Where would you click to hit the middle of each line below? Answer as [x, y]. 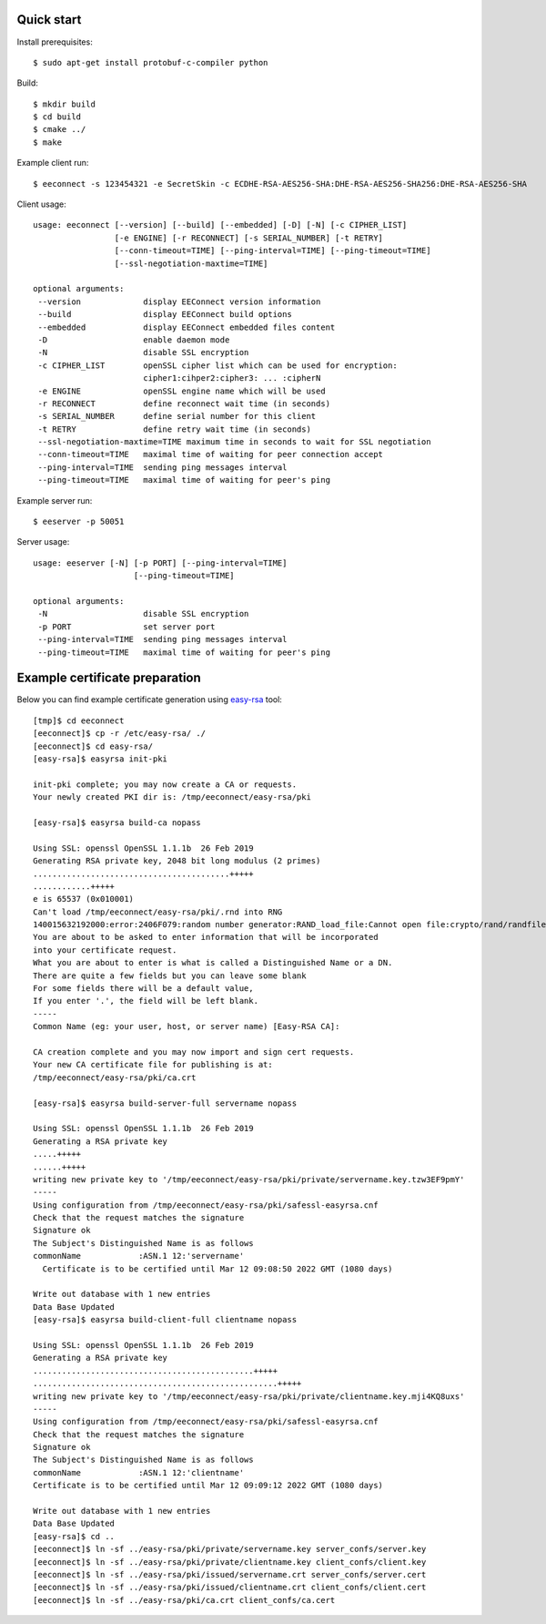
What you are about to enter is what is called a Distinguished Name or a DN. [213, 963]
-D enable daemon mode [134, 340]
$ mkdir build [64, 104]
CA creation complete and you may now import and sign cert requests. [194, 1052]
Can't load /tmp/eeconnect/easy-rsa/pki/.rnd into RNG [158, 912]
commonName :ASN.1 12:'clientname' [139, 1472]
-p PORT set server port [126, 627]
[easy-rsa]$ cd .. [74, 1536]
